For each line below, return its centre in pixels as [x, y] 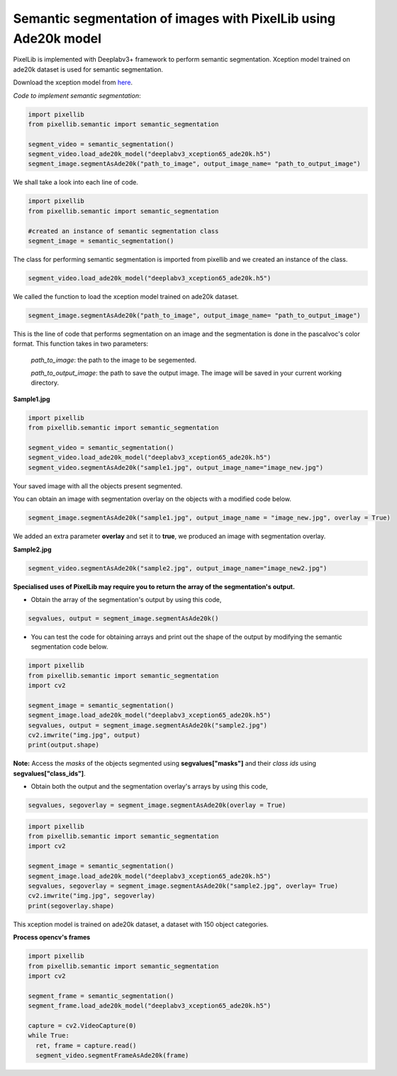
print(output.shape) [63, 745]
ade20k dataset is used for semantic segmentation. [88, 69]
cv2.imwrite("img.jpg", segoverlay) [92, 896]
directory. [45, 383]
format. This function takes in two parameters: [81, 344]
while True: [49, 1036]
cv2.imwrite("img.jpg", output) [84, 735]
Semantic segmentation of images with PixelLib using [174, 18]
